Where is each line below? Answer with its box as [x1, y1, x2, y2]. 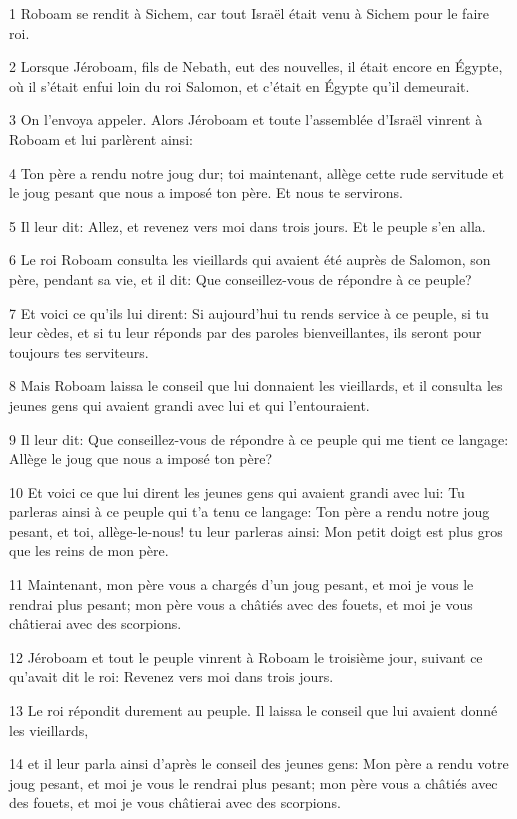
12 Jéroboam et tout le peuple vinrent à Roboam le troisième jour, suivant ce [9, 646, 483, 667]
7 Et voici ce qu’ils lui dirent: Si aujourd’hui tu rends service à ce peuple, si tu [9, 302, 489, 323]
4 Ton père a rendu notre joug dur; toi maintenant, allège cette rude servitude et [9, 162, 504, 183]
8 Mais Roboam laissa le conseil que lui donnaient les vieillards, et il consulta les [9, 375, 503, 396]
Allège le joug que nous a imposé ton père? [9, 448, 273, 469]
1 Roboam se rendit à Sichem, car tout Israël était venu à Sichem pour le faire [9, 3, 490, 23]
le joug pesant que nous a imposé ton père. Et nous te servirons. [9, 182, 403, 203]
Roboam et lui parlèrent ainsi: [9, 128, 193, 149]
